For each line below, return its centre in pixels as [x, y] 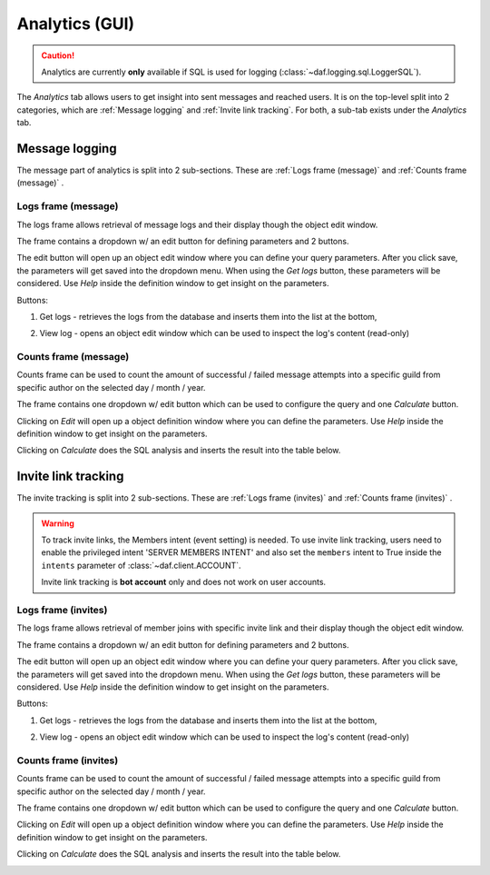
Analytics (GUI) [76, 24]
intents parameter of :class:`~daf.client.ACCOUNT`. [141, 565]
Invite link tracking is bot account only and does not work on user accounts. [184, 582]
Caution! [58, 55]
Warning [58, 523]
